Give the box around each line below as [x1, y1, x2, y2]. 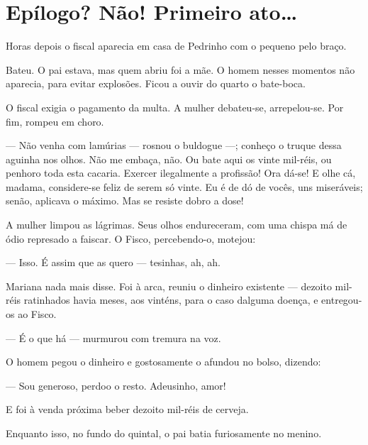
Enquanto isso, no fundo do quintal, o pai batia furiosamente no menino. [6, 426, 322, 440]
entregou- [321, 292, 362, 307]
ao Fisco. [18, 307, 57, 322]
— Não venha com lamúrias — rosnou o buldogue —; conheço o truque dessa [6, 138, 342, 153]
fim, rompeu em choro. [6, 114, 104, 128]
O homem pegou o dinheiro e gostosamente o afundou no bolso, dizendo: [6, 354, 321, 369]
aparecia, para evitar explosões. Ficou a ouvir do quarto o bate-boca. [6, 76, 306, 91]
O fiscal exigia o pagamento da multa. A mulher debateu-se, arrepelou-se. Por [6, 99, 344, 114]
